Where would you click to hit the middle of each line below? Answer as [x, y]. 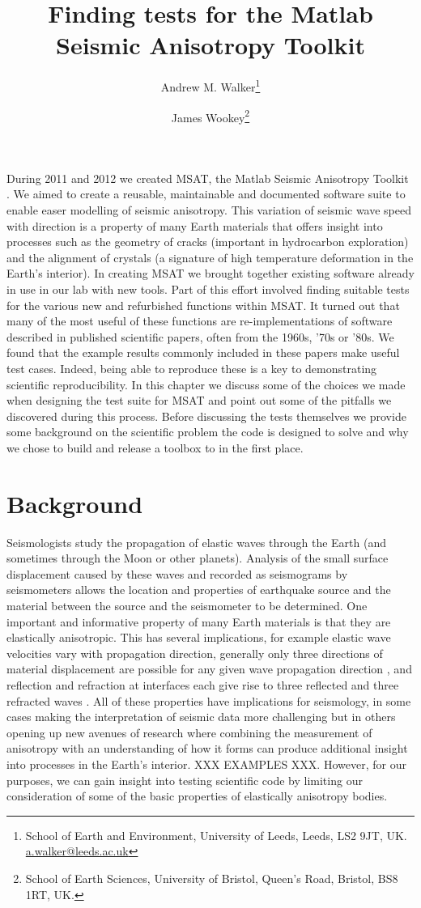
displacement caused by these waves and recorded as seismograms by [177, 573]
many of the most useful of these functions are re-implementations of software [200, 321]
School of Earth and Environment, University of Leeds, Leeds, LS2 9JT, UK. [216, 835]
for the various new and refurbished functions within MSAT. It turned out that [203, 305]
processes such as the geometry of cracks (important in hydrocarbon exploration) [208, 242]
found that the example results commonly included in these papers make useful [203, 352]
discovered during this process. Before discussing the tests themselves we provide [206, 416]
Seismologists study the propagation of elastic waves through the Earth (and [197, 542]
